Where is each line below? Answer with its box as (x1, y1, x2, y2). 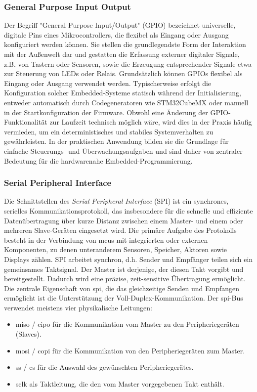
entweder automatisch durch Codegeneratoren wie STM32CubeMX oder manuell (4, 97, 249, 107)
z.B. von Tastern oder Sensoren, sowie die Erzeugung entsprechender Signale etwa (4, 58, 252, 69)
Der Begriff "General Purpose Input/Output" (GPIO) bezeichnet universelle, (4, 20, 236, 30)
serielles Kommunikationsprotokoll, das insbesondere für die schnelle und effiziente (4, 205, 253, 216)
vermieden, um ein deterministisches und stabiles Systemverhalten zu (4, 126, 214, 136)
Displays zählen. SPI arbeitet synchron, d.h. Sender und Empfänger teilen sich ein (4, 254, 253, 264)
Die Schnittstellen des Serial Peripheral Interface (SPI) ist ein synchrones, (4, 196, 229, 206)
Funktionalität (4, 117, 47, 127)
